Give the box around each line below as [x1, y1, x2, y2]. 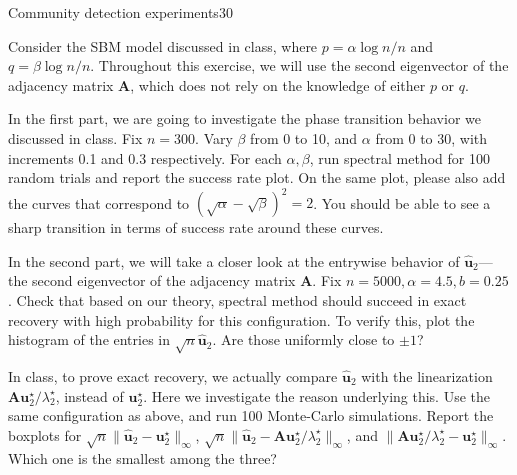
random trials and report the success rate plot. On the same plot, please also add [8, 167, 506, 188]
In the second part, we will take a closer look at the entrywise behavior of [8, 250, 460, 271]
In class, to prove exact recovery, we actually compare [8, 365, 338, 386]
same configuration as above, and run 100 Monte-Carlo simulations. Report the [8, 405, 494, 426]
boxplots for [8, 424, 82, 445]
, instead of [55, 385, 124, 406]
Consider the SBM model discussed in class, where [8, 35, 318, 56]
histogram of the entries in [8, 329, 171, 350]
